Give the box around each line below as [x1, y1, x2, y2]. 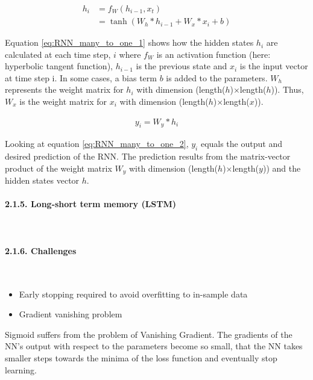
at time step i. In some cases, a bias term [5, 71, 157, 84]
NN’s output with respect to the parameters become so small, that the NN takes [5, 340, 303, 352]
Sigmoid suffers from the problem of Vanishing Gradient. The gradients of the [5, 328, 292, 340]
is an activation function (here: [156, 48, 271, 60]
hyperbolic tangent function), [5, 60, 113, 72]
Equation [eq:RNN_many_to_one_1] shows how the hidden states [5, 36, 254, 49]
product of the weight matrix [5, 161, 112, 174]
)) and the [262, 161, 301, 174]
